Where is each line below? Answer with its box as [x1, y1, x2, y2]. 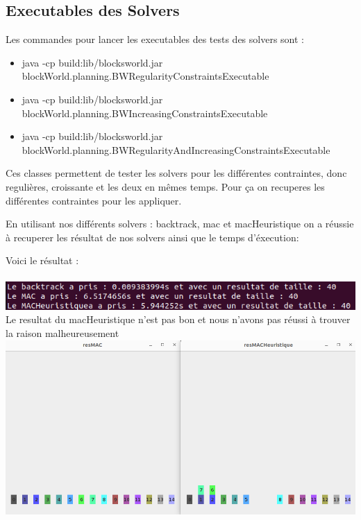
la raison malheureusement [6, 325, 119, 340]
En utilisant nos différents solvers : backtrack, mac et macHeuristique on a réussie [6, 216, 354, 231]
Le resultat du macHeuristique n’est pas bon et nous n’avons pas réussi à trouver [6, 312, 351, 327]
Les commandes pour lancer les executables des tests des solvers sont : [6, 32, 304, 46]
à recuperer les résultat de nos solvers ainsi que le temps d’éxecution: [6, 229, 299, 244]
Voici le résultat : [6, 253, 79, 268]
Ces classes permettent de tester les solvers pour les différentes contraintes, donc [6, 166, 347, 180]
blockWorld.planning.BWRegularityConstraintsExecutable [22, 69, 269, 83]
